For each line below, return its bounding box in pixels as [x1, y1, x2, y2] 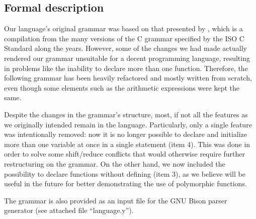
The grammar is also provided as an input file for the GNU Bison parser [4, 195, 227, 205]
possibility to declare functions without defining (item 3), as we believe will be [4, 168, 245, 179]
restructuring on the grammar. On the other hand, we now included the [4, 158, 225, 169]
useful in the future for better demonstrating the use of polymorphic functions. [4, 178, 247, 189]
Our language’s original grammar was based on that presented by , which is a [4, 23, 243, 34]
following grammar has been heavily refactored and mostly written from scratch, [4, 72, 252, 83]
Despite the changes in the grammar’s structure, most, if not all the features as [4, 109, 248, 119]
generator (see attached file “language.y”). [4, 205, 134, 215]
